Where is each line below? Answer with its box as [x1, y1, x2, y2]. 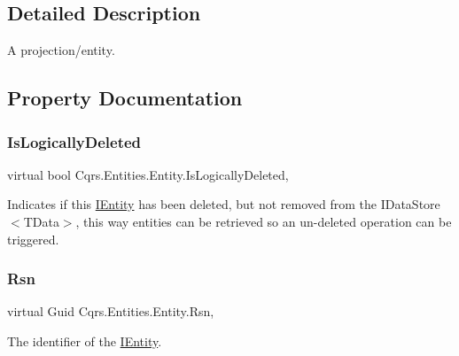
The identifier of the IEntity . [7, 331, 162, 350]
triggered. [7, 229, 59, 248]
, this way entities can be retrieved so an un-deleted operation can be [75, 212, 452, 230]
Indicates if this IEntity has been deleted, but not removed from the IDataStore [7, 195, 440, 213]
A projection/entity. [7, 41, 115, 59]
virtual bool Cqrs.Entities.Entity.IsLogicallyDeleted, [7, 165, 289, 183]
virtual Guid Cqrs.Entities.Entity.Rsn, [7, 302, 214, 321]
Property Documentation [7, 84, 243, 112]
